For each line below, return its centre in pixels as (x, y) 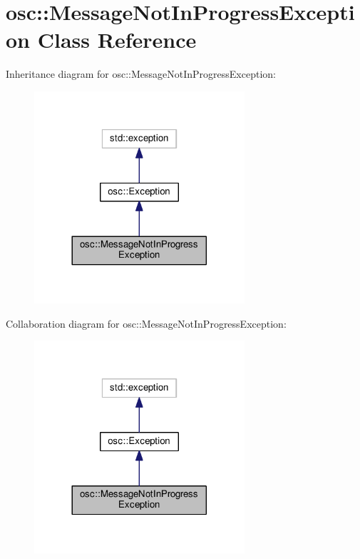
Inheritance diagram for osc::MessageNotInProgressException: (141, 74)
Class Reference (117, 40)
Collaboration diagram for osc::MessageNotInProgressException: (146, 323)
